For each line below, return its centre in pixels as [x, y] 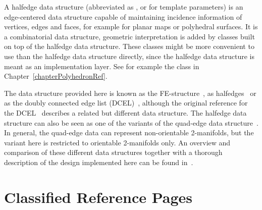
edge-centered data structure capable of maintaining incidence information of [123, 16]
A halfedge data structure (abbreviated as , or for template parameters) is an [124, 7]
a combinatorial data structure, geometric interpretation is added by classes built [129, 36]
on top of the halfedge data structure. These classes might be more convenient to [129, 46]
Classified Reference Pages [98, 197]
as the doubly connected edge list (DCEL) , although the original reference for [126, 103]
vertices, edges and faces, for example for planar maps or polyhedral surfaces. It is [131, 27]
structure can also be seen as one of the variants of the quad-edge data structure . [131, 122]
